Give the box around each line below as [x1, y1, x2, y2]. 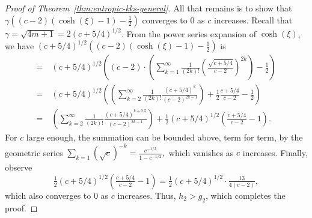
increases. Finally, [242, 146, 308, 159]
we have [5, 39, 34, 52]
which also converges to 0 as [5, 189, 109, 201]
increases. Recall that [213, 13, 293, 26]
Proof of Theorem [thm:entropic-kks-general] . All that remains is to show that [5, 2, 292, 14]
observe [5, 161, 32, 174]
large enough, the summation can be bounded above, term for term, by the [26, 131, 303, 144]
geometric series [5, 146, 63, 159]
